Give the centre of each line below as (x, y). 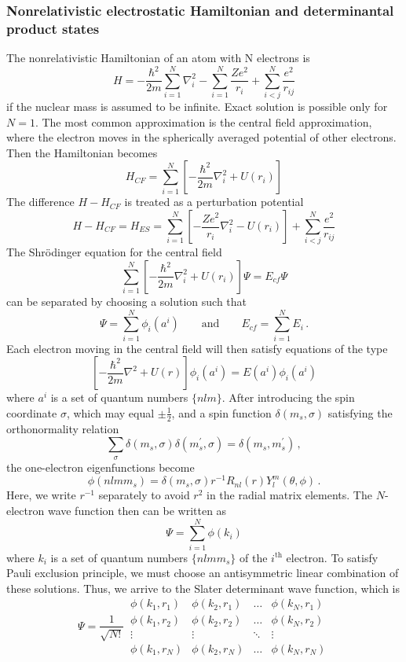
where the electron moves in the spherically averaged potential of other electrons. (201, 137)
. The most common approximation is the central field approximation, (203, 121)
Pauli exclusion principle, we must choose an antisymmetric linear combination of (203, 573)
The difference (40, 202)
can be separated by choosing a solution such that (127, 301)
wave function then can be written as (137, 510)
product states (53, 28)
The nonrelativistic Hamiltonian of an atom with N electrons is (158, 58)
